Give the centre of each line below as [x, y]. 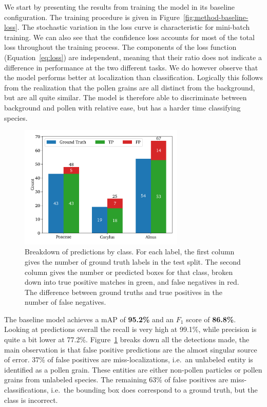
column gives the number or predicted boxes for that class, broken [129, 272]
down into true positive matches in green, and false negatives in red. [132, 282]
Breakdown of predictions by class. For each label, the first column [130, 252]
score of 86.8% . [211, 319]
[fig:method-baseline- [216, 17]
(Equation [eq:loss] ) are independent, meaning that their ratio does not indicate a [133, 57]
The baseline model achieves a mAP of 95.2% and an [89, 319]
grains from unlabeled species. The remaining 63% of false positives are [116, 380]
